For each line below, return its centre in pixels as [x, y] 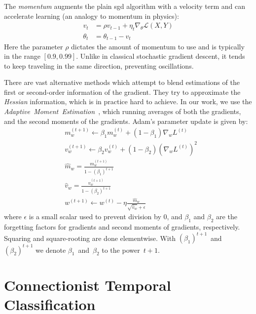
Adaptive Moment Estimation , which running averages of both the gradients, [123, 111]
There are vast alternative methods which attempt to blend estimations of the [122, 82]
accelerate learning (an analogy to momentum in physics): [91, 16]
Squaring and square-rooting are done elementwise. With [90, 238]
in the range [22, 56]
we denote [51, 250]
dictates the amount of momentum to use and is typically [158, 46]
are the [227, 216]
